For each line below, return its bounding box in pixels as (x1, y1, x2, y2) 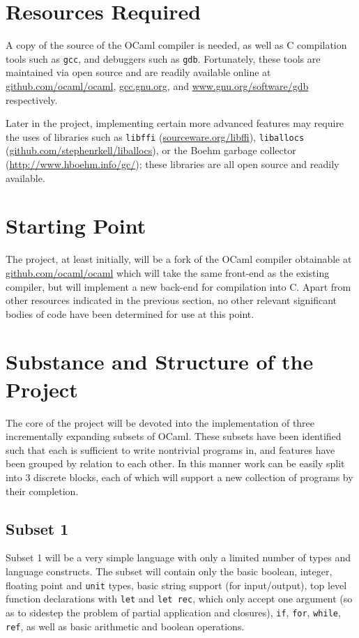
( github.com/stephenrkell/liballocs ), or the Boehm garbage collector (6, 143, 296, 158)
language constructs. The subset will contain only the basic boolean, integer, (6, 563, 333, 578)
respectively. (6, 92, 58, 107)
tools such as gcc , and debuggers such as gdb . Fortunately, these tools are (6, 51, 321, 66)
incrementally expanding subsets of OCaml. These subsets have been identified (6, 429, 342, 443)
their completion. (6, 483, 79, 498)
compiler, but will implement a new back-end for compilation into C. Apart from (6, 279, 351, 294)
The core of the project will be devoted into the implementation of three (6, 415, 315, 430)
